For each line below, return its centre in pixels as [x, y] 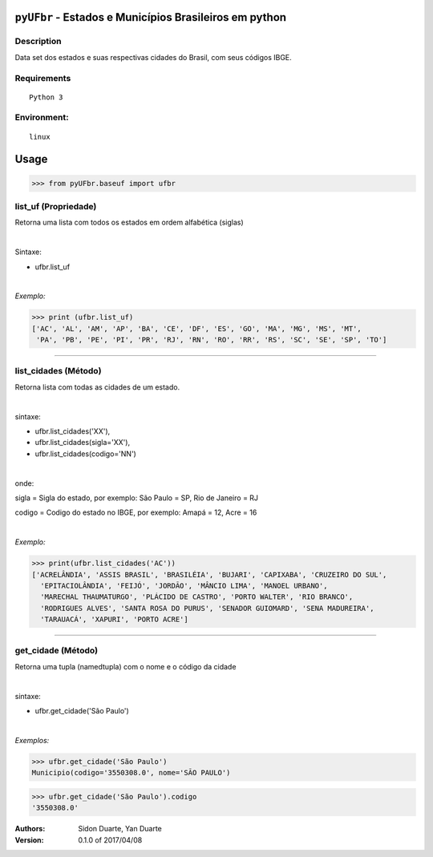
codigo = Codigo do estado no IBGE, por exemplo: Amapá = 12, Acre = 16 [136, 512]
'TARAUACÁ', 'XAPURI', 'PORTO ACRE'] [114, 620]
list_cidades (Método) [58, 371]
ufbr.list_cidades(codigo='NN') [85, 454]
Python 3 [46, 97]
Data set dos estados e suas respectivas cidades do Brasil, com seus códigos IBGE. [153, 57]
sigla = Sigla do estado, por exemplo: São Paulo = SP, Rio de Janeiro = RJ [137, 498]
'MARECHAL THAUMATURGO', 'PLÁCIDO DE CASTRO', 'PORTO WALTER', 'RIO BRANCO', [197, 597]
